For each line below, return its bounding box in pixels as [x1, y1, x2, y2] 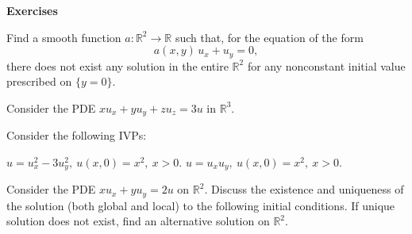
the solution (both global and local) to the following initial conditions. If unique [6, 197, 395, 213]
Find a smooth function [6, 29, 121, 45]
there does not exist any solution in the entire [6, 57, 229, 74]
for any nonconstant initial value [247, 57, 406, 74]
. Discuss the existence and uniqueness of [204, 181, 404, 198]
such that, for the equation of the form [175, 29, 364, 45]
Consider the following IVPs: [6, 127, 147, 144]
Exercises [6, 2, 58, 18]
